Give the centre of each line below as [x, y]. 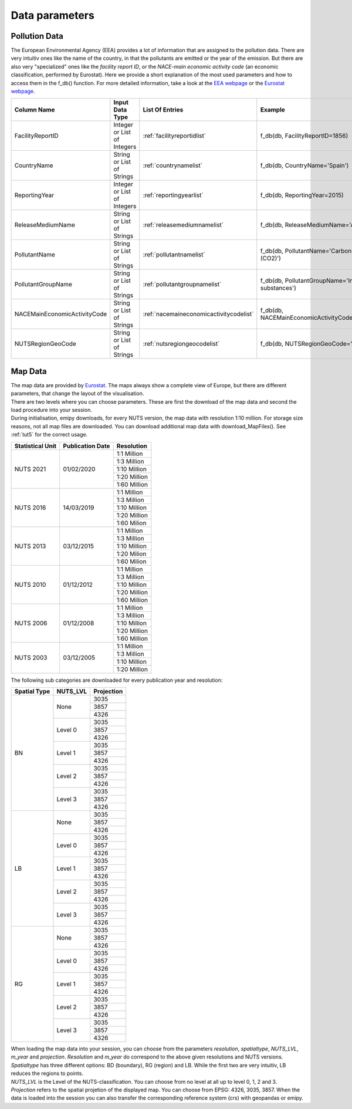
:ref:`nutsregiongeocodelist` [181, 344]
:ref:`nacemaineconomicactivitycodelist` [198, 314]
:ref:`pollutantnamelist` [174, 255]
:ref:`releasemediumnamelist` [183, 225]
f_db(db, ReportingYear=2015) [302, 195]
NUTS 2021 [30, 469]
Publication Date [87, 446]
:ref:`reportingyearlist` [173, 195]
